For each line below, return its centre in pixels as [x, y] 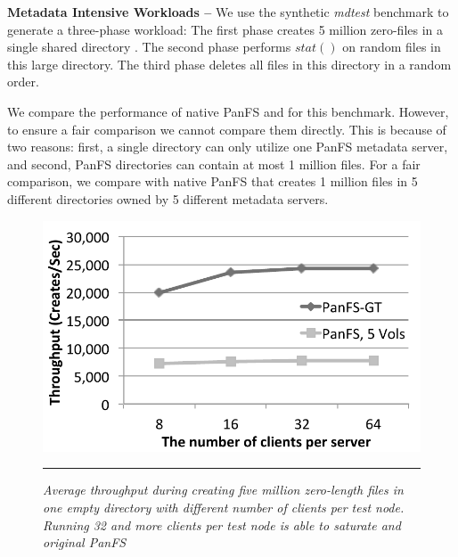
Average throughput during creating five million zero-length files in [223, 490]
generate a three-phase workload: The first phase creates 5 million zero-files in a [225, 29]
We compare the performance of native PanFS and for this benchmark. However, [228, 111]
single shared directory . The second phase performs [149, 47]
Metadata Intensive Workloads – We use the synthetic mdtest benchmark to [228, 12]
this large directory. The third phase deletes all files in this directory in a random [229, 64]
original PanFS [85, 542]
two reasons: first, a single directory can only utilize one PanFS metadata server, [228, 147]
